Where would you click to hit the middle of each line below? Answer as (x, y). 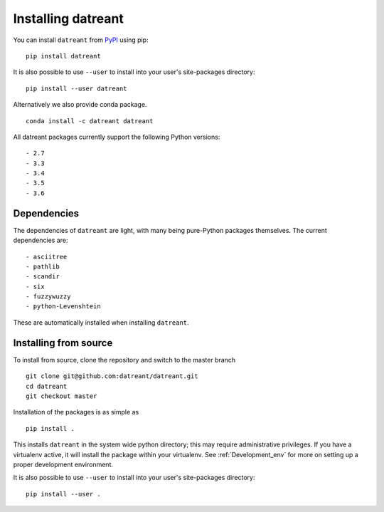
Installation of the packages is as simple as (76, 412)
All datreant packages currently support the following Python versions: (117, 137)
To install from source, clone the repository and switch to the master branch (124, 360)
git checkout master (62, 396)
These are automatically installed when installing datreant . (101, 322)
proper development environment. (63, 464)
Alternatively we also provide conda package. (80, 105)
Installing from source (63, 343)
